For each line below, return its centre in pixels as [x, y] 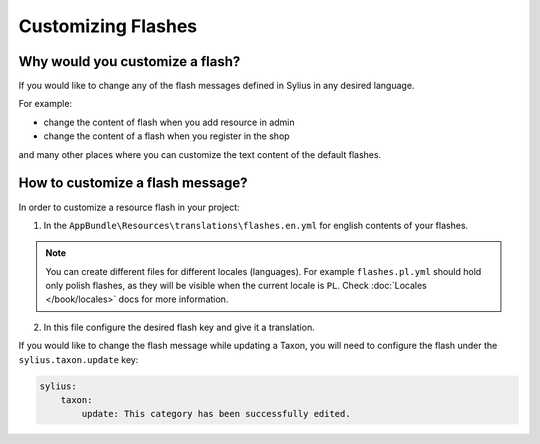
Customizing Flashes [108, 26]
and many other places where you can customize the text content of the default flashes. [200, 154]
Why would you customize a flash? [129, 61]
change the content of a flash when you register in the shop [166, 136]
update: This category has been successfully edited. [216, 414]
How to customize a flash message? [133, 183]
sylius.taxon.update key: [78, 359]
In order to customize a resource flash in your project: [129, 207]
